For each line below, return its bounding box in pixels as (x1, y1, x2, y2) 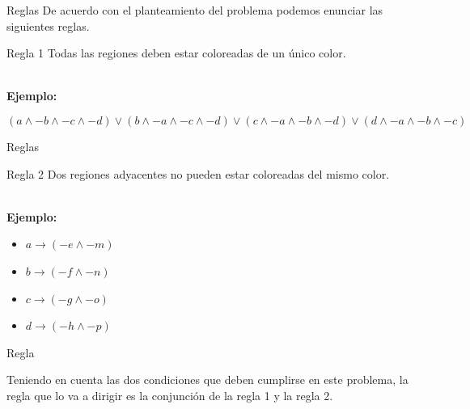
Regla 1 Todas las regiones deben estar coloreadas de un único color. (6, 44, 346, 61)
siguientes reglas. (6, 17, 90, 34)
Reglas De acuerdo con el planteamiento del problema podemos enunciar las (6, 2, 383, 18)
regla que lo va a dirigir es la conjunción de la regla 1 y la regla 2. (6, 386, 333, 403)
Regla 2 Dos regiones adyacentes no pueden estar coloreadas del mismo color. (6, 165, 390, 182)
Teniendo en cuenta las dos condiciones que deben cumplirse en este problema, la (6, 371, 409, 388)
